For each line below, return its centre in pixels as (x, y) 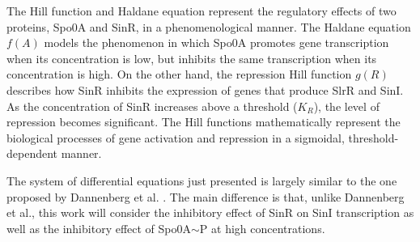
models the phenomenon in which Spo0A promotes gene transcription (216, 42)
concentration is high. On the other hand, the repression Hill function (179, 74)
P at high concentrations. (262, 228)
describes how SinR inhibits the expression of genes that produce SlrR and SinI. (205, 89)
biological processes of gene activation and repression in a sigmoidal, (176, 137)
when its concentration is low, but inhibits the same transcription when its (192, 58)
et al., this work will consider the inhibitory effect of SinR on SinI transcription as (210, 212)
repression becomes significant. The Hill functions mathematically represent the (204, 122)
